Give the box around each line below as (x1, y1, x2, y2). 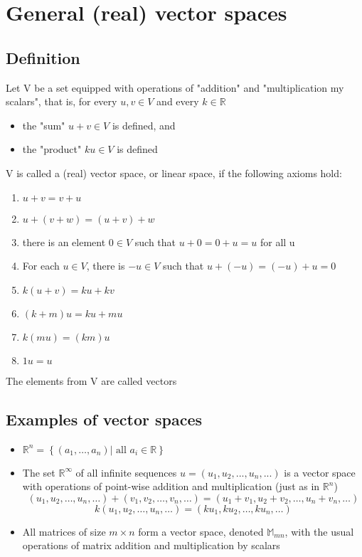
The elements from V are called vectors (6, 373, 177, 388)
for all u (260, 234, 295, 249)
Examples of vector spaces (6, 408, 203, 430)
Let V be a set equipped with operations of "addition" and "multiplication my (6, 80, 344, 95)
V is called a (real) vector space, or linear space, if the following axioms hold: (6, 165, 342, 180)
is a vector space (284, 465, 356, 479)
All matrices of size (22, 524, 106, 539)
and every (156, 94, 199, 109)
